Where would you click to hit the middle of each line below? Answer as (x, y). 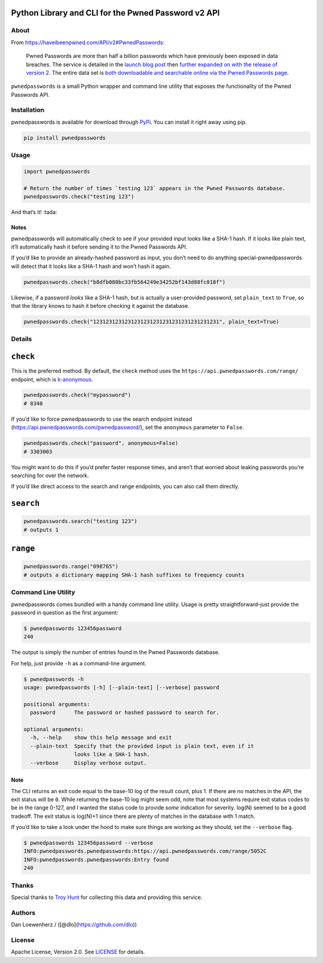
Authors (23, 913)
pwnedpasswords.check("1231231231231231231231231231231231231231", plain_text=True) (151, 322)
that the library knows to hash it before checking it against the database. (100, 306)
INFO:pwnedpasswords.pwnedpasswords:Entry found (96, 860)
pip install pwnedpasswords (65, 138)
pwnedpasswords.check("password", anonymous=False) (101, 443)
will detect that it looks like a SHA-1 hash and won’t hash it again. (91, 266)
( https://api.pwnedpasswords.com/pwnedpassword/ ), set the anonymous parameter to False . (128, 427)
